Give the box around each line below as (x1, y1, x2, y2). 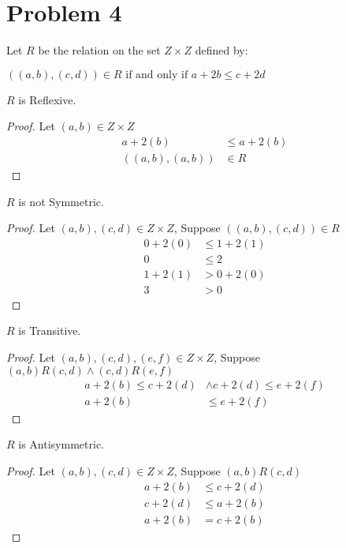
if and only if (125, 69, 188, 81)
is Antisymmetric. (18, 436, 104, 452)
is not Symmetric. (18, 193, 104, 209)
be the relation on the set (38, 42, 161, 58)
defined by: (195, 42, 248, 58)
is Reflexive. (18, 91, 76, 107)
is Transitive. (18, 322, 81, 339)
